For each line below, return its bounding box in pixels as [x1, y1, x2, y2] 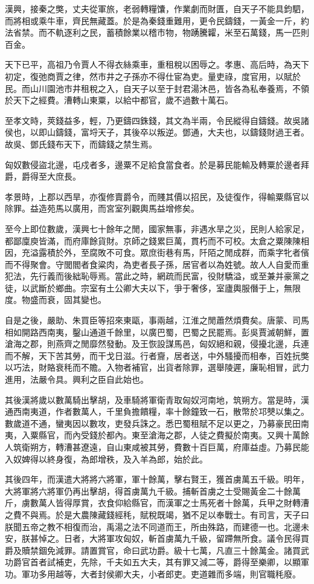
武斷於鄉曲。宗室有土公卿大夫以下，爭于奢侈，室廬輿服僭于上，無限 [30, 281, 301, 294]
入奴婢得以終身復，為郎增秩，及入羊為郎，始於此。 [5, 452, 208, 465]
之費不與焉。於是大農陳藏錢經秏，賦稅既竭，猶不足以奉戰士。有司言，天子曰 [5, 508, 309, 521]
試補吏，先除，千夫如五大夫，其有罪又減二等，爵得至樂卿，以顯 [46, 556, 301, 568]
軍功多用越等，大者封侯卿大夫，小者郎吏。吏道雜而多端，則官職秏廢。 [21, 567, 301, 580]
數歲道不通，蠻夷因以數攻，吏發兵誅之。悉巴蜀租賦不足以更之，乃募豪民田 [5, 417, 301, 429]
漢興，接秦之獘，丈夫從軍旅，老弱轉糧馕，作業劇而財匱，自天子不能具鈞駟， [5, 2, 309, 15]
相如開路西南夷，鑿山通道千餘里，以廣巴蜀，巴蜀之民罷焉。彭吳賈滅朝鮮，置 [5, 325, 309, 338]
